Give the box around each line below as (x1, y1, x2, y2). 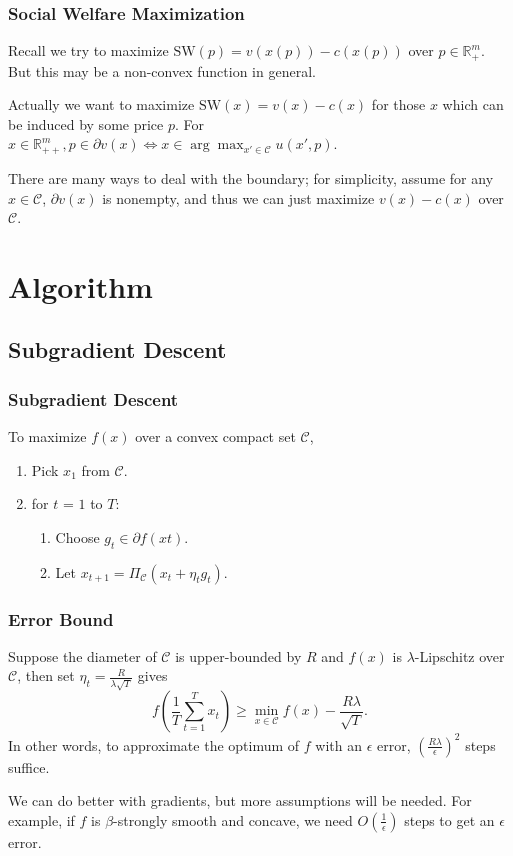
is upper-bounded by (175, 645, 302, 666)
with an (315, 734, 362, 755)
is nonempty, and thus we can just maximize (102, 187, 375, 208)
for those (371, 94, 426, 115)
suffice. (8, 756, 50, 777)
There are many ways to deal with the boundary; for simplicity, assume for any (8, 167, 494, 188)
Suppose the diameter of (8, 645, 157, 666)
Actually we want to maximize (8, 94, 195, 115)
